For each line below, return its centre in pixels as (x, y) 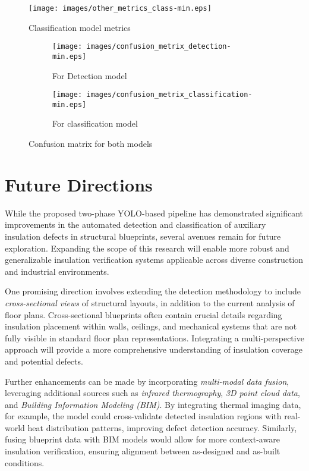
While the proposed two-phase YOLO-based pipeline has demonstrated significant (154, 213)
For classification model (95, 123)
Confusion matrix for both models (91, 144)
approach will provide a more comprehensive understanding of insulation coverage (154, 349)
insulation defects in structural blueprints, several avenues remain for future (143, 236)
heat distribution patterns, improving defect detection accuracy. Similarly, (162, 427)
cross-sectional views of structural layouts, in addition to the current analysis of (150, 302)
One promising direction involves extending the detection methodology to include (153, 291)
